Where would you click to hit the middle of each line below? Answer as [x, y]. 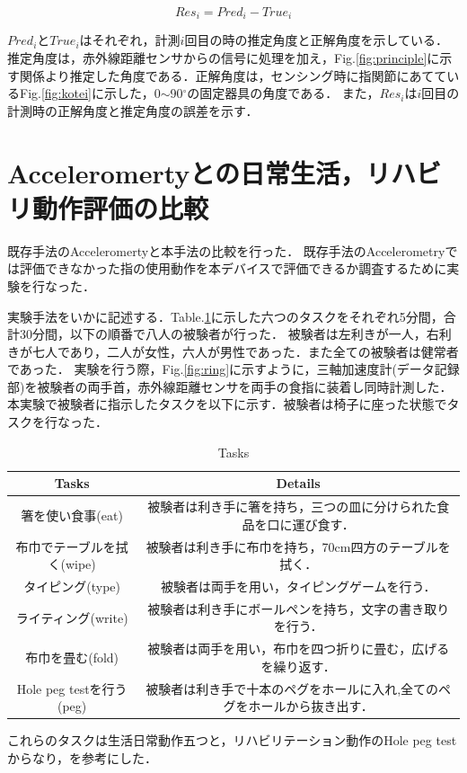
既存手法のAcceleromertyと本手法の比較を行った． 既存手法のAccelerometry [226, 250]
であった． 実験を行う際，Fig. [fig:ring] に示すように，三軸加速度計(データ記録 [233, 369]
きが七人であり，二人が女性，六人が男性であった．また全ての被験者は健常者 [233, 351]
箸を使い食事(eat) [72, 515]
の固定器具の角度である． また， [283, 93]
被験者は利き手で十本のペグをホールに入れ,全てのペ [299, 688]
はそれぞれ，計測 [130, 40]
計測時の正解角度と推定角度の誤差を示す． [133, 110]
